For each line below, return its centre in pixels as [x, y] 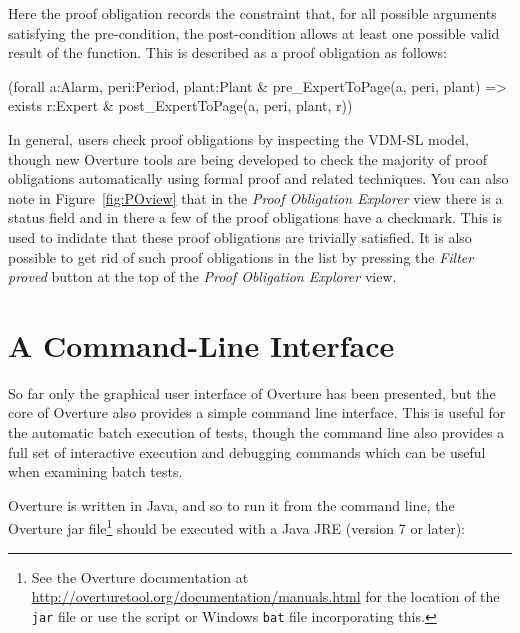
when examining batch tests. [95, 471]
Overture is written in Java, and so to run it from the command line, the [231, 504]
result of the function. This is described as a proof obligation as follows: [227, 52]
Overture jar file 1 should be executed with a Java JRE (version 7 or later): [236, 527]
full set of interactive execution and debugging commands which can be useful [247, 451]
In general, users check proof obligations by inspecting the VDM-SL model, [238, 138]
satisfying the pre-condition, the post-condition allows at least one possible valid [254, 32]
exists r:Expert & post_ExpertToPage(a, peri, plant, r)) [180, 105]
